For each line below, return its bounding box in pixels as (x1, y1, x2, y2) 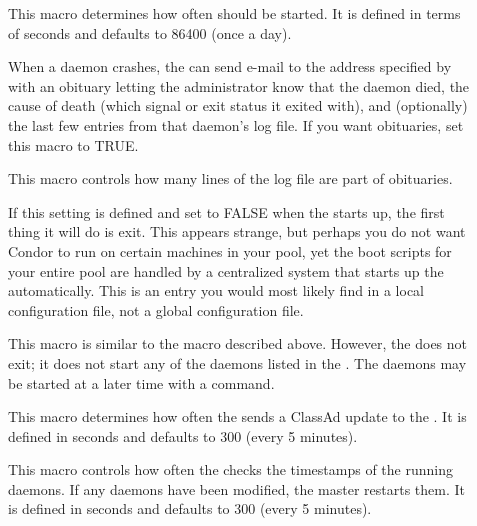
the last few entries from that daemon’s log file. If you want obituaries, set (8, 114, 464, 135)
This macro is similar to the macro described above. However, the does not (8, 333, 468, 354)
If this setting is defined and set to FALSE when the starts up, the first (8, 201, 445, 222)
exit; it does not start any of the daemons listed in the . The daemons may (8, 352, 467, 373)
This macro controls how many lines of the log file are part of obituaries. (8, 168, 453, 189)
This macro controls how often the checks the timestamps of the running (8, 459, 453, 480)
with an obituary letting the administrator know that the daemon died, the (8, 75, 470, 96)
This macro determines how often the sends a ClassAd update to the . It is (8, 406, 467, 427)
